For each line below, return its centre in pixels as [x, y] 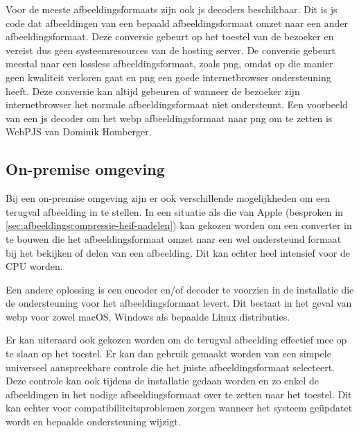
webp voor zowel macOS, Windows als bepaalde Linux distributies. [148, 316]
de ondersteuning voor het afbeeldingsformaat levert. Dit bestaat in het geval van [179, 303]
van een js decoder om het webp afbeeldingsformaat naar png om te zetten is [169, 118]
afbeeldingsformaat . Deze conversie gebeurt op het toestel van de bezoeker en [170, 36]
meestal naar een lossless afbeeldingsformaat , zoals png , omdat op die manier [169, 63]
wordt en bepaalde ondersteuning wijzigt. [93, 422]
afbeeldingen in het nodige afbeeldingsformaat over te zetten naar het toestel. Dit [179, 394]
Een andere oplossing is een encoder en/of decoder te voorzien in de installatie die [180, 289]
